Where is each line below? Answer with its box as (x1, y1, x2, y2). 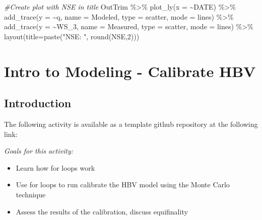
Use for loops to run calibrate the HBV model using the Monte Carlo (16, 179, 230, 190)
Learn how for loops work (16, 162, 95, 173)
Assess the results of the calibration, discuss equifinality (16, 206, 188, 216)
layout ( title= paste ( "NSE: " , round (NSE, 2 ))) (4, 31, 140, 41)
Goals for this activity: (4, 145, 73, 156)
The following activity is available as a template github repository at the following (4, 118, 258, 129)
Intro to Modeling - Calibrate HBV (4, 60, 256, 81)
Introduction (4, 95, 72, 111)
